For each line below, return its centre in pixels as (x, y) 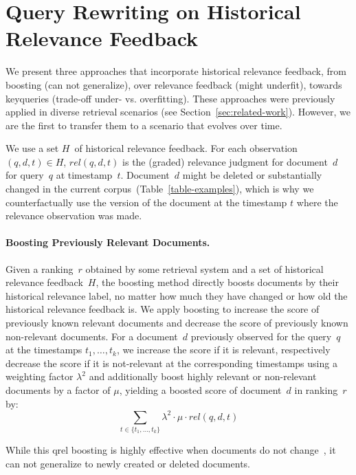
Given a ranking (40, 268)
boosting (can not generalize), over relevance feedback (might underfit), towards (174, 84)
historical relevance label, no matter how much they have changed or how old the (177, 295)
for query (25, 175)
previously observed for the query (261, 336)
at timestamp (84, 175)
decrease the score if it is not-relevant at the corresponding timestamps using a (171, 363)
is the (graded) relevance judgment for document (225, 161)
